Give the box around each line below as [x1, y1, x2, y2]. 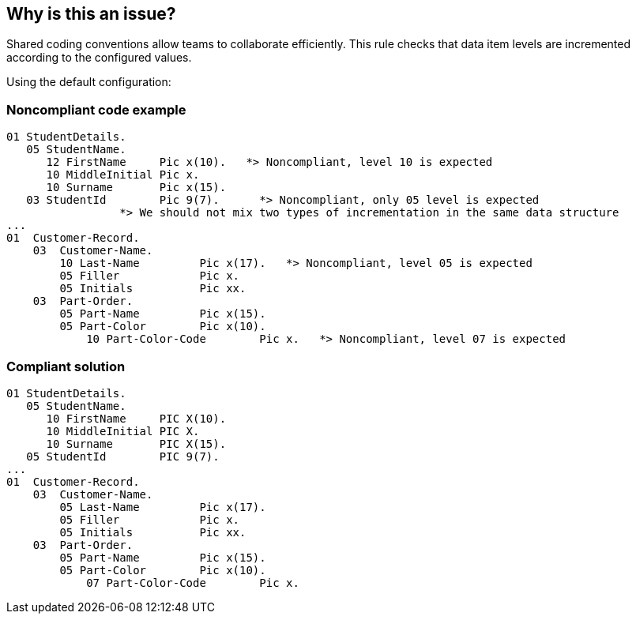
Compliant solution [6, 358, 126, 374]
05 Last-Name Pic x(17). [59, 500, 266, 513]
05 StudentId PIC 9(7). [26, 449, 220, 463]
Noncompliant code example [6, 101, 186, 118]
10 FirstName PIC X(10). [46, 411, 227, 425]
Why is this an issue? [6, 4, 176, 24]
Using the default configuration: [6, 75, 171, 89]
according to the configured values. [6, 51, 192, 65]
